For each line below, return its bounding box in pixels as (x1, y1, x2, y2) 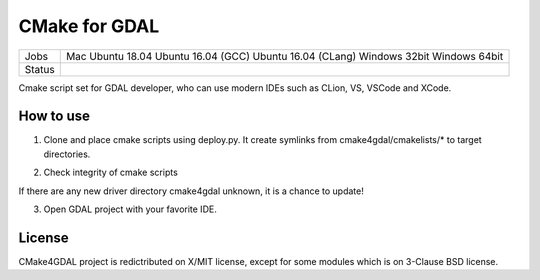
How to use (18, 108, 90, 125)
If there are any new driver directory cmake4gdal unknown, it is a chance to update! (18, 185, 364, 197)
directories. (43, 148, 91, 160)
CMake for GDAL (18, 15, 160, 37)
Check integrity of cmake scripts (43, 166, 179, 179)
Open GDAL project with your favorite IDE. (43, 203, 217, 215)
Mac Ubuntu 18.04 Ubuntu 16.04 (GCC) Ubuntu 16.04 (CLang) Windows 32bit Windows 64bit (65, 49, 504, 63)
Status (24, 62, 55, 76)
